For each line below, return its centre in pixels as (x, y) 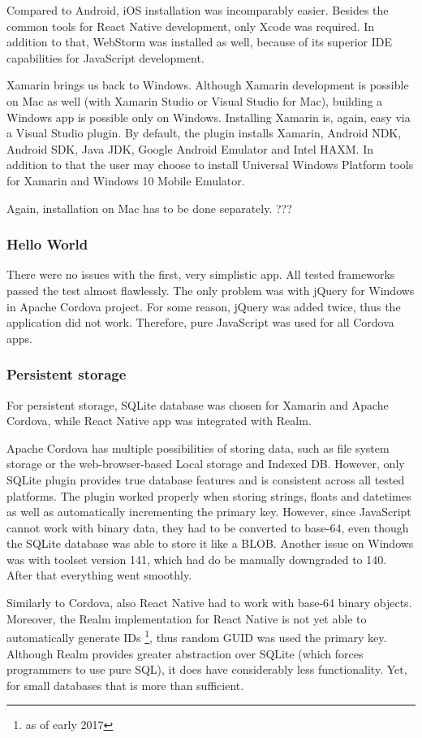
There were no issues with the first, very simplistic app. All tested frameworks (201, 274)
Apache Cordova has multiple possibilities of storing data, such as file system (198, 447)
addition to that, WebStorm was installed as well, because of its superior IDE (200, 42)
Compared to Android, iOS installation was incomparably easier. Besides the (198, 10)
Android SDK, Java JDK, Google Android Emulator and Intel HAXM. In (190, 148)
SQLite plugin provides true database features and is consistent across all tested (206, 479)
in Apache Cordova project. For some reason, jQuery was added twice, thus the (204, 306)
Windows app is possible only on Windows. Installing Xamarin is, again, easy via (209, 117)
